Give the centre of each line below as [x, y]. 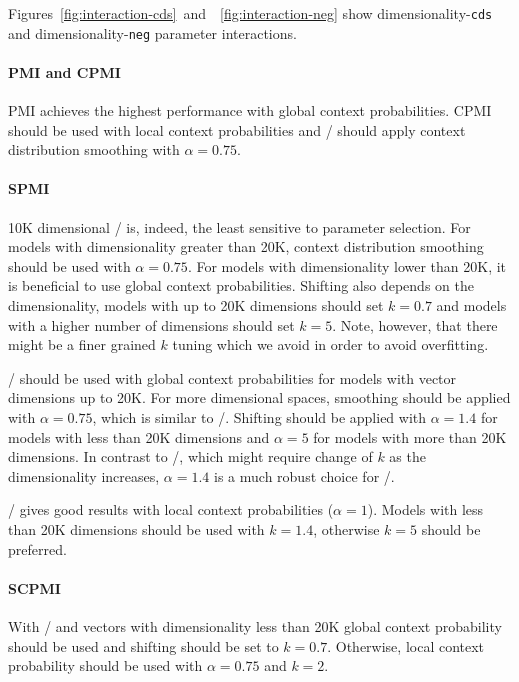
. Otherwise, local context [406, 645]
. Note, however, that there [415, 324]
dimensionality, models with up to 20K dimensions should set [196, 305]
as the [407, 456]
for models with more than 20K [410, 436]
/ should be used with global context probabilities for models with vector [232, 377]
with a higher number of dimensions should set [151, 324]
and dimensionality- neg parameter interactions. [152, 32]
